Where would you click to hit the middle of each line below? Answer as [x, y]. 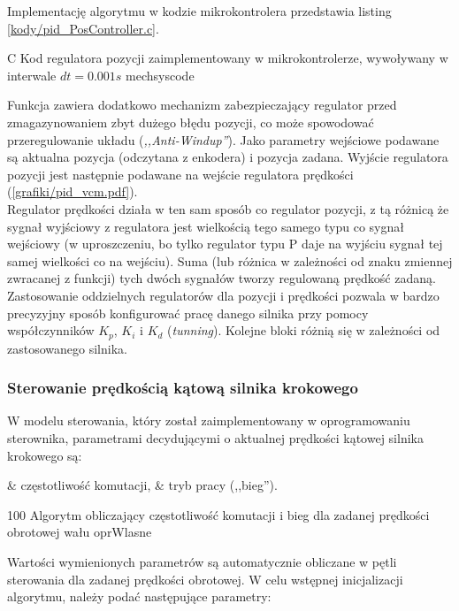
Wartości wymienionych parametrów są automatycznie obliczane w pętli [202, 561]
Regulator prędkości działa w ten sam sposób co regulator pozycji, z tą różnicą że [228, 208]
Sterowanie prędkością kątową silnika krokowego [183, 388]
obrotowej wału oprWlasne [80, 532]
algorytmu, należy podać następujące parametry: [139, 596]
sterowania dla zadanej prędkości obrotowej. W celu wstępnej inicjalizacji [205, 579]
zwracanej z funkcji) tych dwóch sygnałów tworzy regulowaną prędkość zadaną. [222, 278]
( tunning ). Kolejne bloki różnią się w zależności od [304, 330]
